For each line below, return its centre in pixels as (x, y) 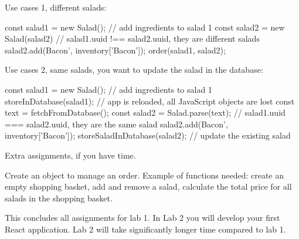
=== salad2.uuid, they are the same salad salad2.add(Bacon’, (116, 124)
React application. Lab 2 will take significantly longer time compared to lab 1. (145, 229)
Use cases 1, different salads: (56, 7)
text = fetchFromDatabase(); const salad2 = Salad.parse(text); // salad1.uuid (145, 112)
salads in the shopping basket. (59, 198)
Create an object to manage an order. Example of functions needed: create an (145, 175)
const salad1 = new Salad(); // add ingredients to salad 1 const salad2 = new (145, 27)
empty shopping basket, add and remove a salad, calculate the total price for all (148, 186)
